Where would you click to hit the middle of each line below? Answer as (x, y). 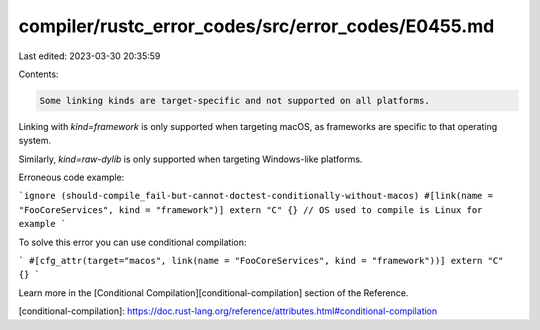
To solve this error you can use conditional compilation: (132, 242)
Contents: (38, 74)
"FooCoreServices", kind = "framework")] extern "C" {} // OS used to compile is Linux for (250, 209)
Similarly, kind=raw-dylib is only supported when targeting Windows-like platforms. (190, 159)
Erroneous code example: (71, 177)
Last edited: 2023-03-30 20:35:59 (89, 56)
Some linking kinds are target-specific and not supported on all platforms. (234, 100)
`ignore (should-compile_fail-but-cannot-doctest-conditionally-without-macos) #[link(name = (256, 196)
